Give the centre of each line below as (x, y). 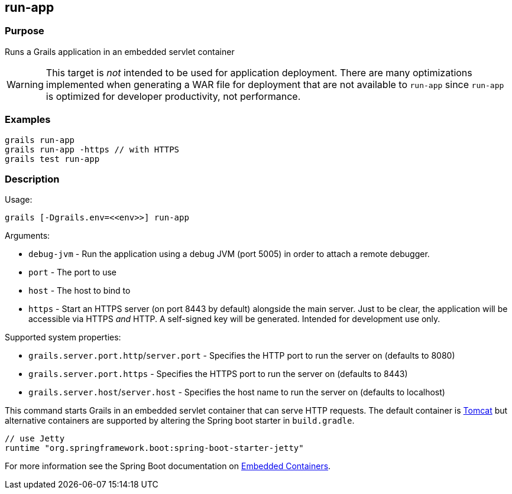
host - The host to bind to (80, 291)
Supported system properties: (63, 337)
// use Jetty (35, 439)
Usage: (19, 200)
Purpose (25, 31)
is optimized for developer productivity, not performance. (173, 96)
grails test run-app (52, 159)
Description (32, 179)
